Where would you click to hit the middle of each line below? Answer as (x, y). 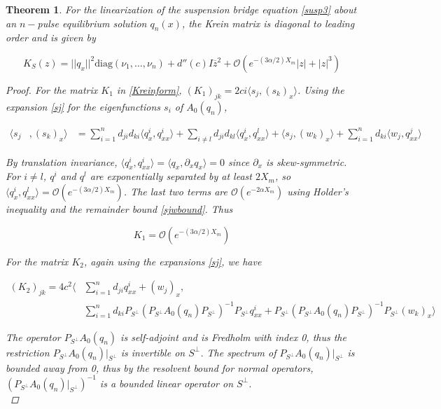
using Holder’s (318, 192)
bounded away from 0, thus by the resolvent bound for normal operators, (160, 367)
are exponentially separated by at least (171, 176)
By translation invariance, (62, 161)
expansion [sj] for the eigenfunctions (83, 106)
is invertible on (153, 352)
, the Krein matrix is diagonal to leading (268, 23)
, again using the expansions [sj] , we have (173, 261)
